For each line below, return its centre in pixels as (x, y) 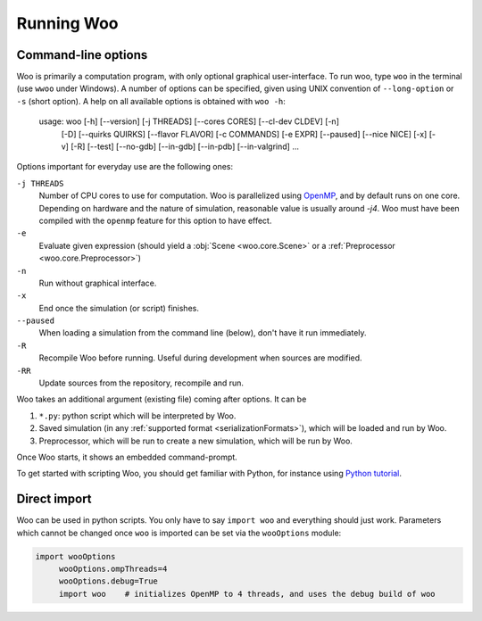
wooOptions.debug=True (108, 581)
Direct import (54, 499)
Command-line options (82, 55)
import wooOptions (75, 556)
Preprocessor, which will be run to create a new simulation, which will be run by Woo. (195, 441)
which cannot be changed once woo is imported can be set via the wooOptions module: (179, 533)
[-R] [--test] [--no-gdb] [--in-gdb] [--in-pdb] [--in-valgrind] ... (184, 146)
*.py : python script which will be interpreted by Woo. (137, 416)
